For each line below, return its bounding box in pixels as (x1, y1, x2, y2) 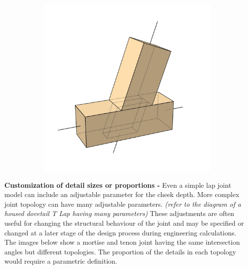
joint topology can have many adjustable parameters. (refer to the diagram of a (4, 198, 241, 209)
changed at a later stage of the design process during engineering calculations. (4, 227, 236, 237)
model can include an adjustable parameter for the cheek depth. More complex (4, 189, 239, 199)
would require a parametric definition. (4, 256, 117, 266)
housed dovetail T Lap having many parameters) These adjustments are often (4, 208, 234, 218)
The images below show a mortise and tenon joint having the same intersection (4, 237, 240, 247)
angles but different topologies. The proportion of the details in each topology (4, 246, 236, 256)
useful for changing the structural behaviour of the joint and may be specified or (4, 217, 244, 228)
